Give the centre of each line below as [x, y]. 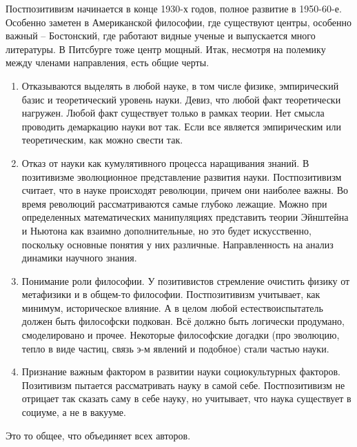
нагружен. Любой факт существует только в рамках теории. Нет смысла [173, 113]
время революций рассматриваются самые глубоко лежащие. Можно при [174, 203]
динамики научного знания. [79, 258]
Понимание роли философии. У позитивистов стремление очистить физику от [186, 280]
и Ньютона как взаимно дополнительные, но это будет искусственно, [166, 230]
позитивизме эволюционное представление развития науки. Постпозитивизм [182, 176]
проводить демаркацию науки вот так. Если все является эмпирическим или [181, 126]
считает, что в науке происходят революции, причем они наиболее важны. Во [185, 190]
